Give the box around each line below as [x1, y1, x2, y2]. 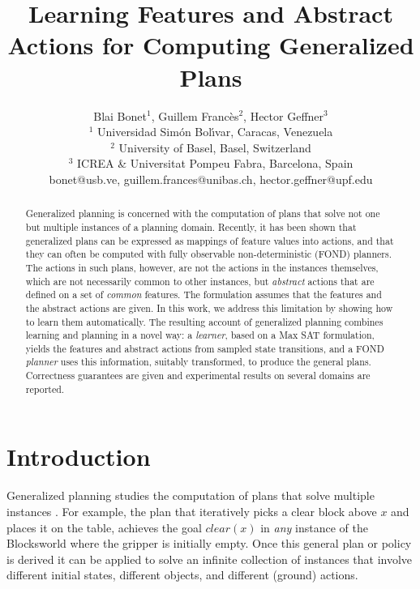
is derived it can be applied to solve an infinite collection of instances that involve [6, 550, 413, 567]
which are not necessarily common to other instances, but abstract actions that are [25, 274, 375, 288]
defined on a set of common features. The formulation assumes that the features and [25, 288, 382, 301]
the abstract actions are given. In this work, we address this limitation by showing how [25, 301, 393, 314]
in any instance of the [260, 519, 368, 536]
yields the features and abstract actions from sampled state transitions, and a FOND [25, 341, 384, 355]
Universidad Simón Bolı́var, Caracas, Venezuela [97, 123, 333, 140]
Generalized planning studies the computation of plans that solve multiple [6, 487, 375, 504]
